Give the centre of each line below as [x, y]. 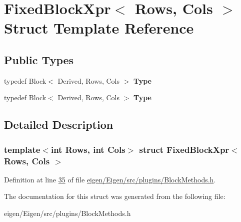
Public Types [39, 59]
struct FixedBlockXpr [184, 149]
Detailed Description [59, 125]
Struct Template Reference [99, 28]
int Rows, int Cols [88, 149]
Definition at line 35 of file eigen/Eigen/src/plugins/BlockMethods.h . [110, 179]
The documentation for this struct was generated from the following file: [115, 196]
